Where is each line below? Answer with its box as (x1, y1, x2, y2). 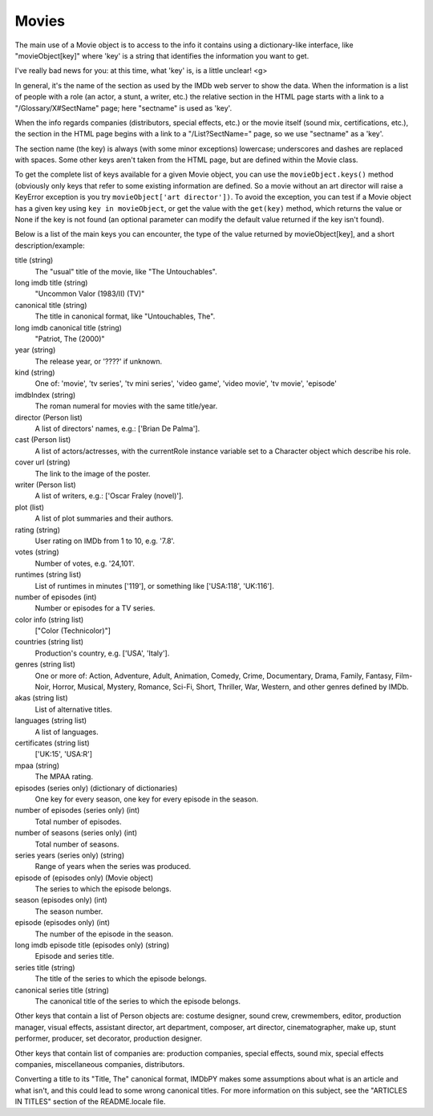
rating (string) (14, 525, 60, 534)
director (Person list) (14, 412, 83, 422)
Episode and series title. (34, 952, 115, 961)
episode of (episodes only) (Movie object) (14, 873, 154, 883)
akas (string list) (14, 693, 68, 703)
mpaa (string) (14, 761, 60, 770)
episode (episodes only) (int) (14, 918, 110, 927)
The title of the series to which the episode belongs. (34, 974, 208, 984)
